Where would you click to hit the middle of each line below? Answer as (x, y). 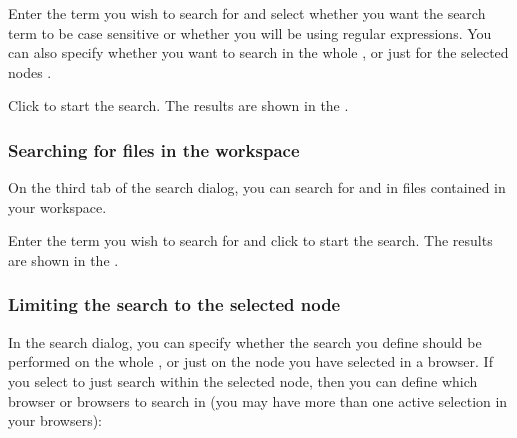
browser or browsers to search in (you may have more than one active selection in (258, 400)
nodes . (30, 71)
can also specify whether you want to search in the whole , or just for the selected (258, 52)
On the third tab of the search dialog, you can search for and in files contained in (257, 187)
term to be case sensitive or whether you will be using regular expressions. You (250, 32)
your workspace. (57, 206)
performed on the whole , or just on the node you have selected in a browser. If (250, 361)
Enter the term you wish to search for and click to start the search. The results (250, 240)
